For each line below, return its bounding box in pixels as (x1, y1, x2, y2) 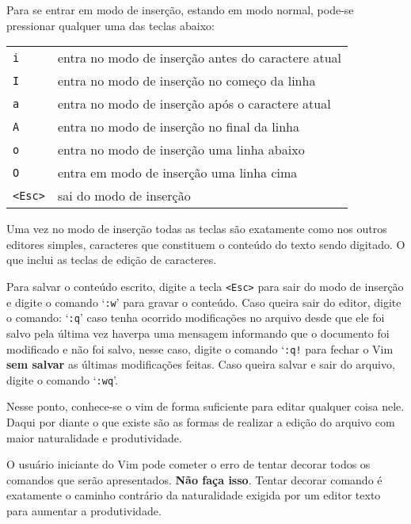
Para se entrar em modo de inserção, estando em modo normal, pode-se (6, 2, 354, 17)
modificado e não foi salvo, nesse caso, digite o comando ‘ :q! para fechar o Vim (6, 340, 394, 357)
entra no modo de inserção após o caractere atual (57, 94, 331, 113)
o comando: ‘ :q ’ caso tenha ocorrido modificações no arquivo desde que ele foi (6, 309, 385, 326)
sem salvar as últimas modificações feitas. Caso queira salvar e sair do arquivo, (6, 356, 395, 373)
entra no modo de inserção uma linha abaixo (57, 140, 305, 159)
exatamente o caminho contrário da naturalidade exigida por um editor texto (6, 487, 381, 503)
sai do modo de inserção (57, 186, 191, 205)
